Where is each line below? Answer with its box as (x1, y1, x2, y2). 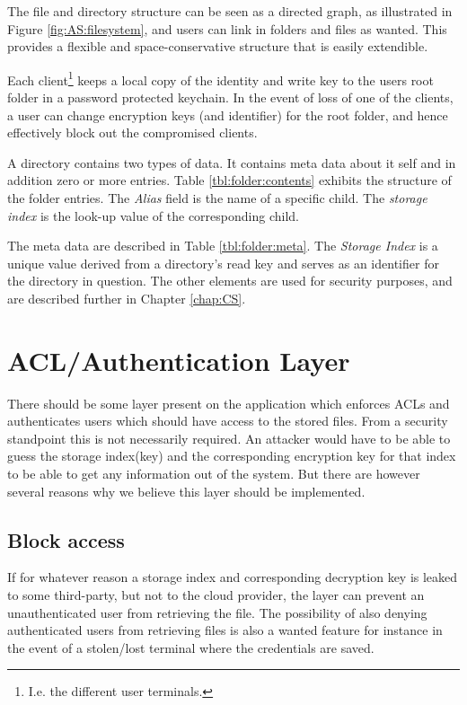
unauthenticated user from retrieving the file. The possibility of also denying (7, 603, 427, 621)
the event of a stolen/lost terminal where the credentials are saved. (7, 638, 374, 657)
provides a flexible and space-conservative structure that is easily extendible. (7, 37, 428, 56)
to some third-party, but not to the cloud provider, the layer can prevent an (7, 586, 425, 604)
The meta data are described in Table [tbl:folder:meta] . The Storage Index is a (7, 236, 438, 255)
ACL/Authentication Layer (7, 341, 350, 378)
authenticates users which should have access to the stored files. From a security (7, 411, 448, 430)
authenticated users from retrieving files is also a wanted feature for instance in (7, 621, 443, 639)
